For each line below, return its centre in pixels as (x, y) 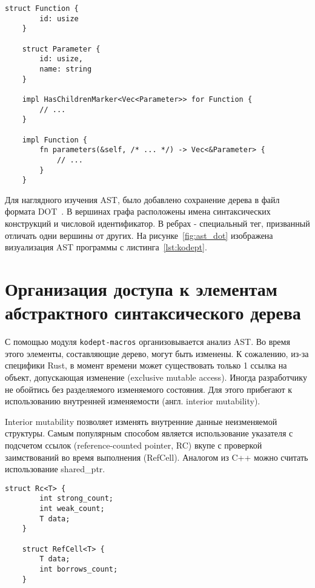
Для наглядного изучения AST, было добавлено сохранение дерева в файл (142, 199)
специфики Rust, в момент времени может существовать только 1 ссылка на (146, 365)
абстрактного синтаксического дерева (153, 312)
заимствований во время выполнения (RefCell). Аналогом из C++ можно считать (157, 457)
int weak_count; (72, 509)
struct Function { (42, 8)
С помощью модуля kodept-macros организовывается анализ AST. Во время (148, 342)
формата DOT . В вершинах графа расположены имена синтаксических (138, 211)
